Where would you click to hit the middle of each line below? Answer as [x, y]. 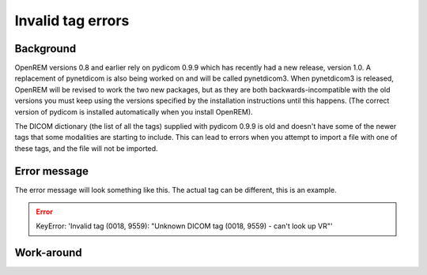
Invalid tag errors [72, 21]
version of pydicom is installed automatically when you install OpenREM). [134, 111]
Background [45, 49]
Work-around [48, 253]
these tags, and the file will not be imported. [86, 148]
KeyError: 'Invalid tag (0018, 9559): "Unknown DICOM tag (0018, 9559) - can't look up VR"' [184, 226]
